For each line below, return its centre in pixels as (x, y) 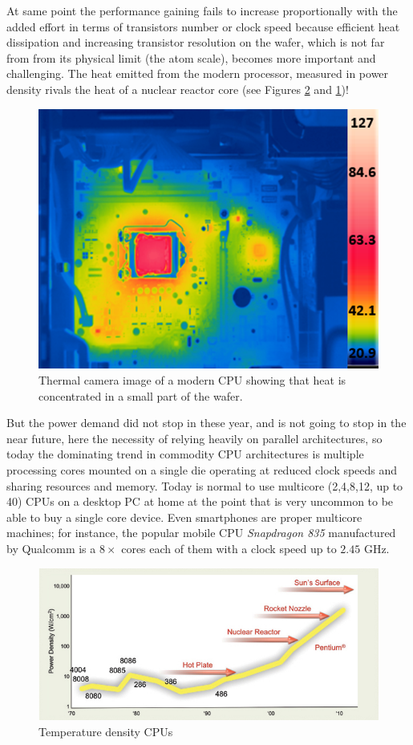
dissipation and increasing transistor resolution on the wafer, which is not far (196, 42)
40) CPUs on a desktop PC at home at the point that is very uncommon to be (200, 501)
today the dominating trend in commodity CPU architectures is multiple (185, 454)
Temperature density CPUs (106, 732)
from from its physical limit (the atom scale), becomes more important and (191, 57)
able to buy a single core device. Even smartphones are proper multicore (184, 517)
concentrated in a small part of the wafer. (141, 395)
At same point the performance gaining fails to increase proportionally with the (202, 10)
